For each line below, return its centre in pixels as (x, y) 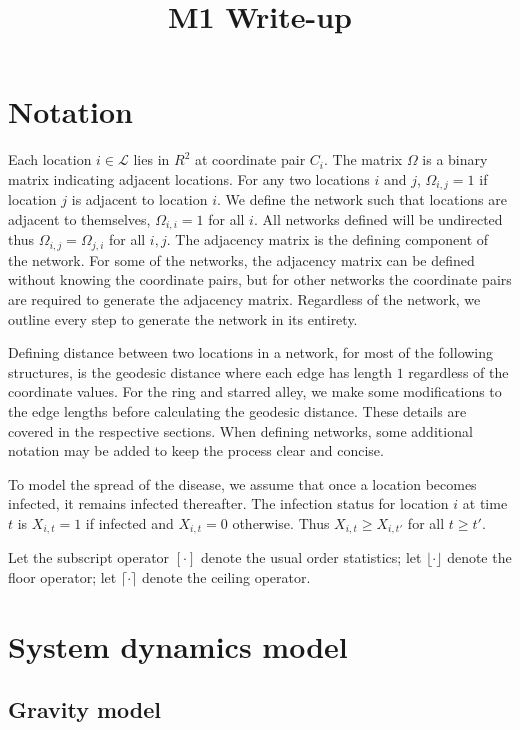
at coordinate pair (250, 159)
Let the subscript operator (89, 557)
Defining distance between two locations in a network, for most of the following (251, 352)
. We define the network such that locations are (362, 199)
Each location (50, 159)
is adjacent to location (139, 199)
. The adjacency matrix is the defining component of (327, 239)
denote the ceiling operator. (226, 577)
